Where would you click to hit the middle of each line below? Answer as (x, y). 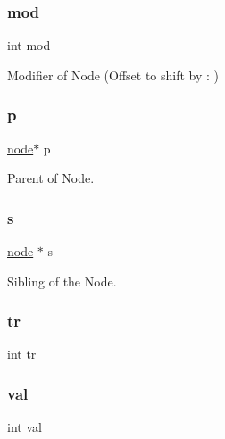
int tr (22, 354)
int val (25, 427)
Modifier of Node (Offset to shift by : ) (113, 75)
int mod (29, 45)
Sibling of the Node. (62, 281)
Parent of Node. (51, 178)
